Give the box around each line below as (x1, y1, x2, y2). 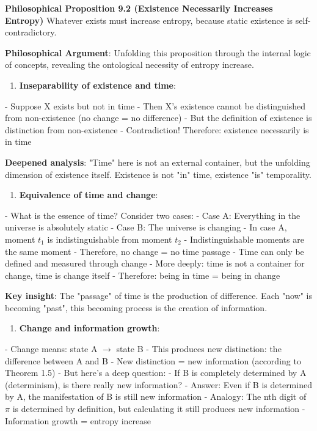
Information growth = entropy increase (5, 414, 151, 427)
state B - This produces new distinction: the (116, 342, 282, 355)
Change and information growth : (19, 322, 160, 334)
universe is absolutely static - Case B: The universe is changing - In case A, (5, 221, 287, 234)
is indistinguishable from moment (47, 232, 172, 245)
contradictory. (5, 26, 57, 39)
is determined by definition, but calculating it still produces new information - (12, 402, 305, 415)
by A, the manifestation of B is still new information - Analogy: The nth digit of (5, 390, 307, 403)
